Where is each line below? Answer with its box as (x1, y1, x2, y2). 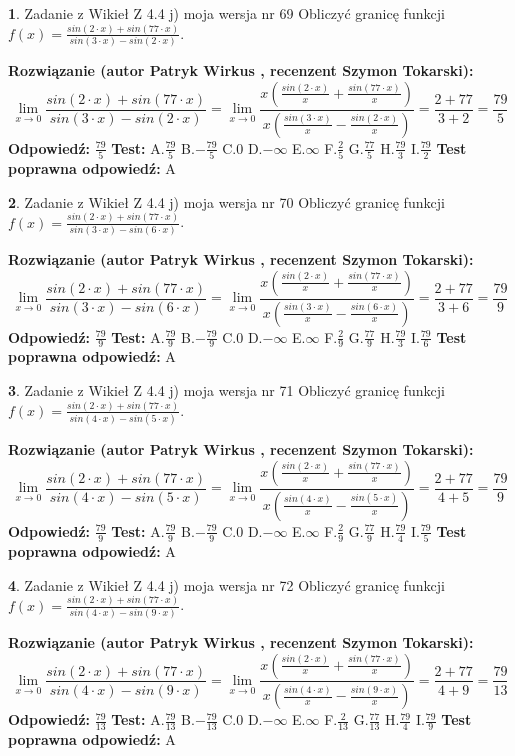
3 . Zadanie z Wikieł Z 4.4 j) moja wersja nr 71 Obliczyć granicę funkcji (8, 379, 445, 400)
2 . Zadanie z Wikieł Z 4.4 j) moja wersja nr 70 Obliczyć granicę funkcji (8, 191, 445, 212)
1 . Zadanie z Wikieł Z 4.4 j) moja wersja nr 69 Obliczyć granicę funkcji (8, 3, 445, 23)
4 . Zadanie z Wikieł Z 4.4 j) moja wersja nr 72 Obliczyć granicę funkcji (8, 574, 445, 595)
